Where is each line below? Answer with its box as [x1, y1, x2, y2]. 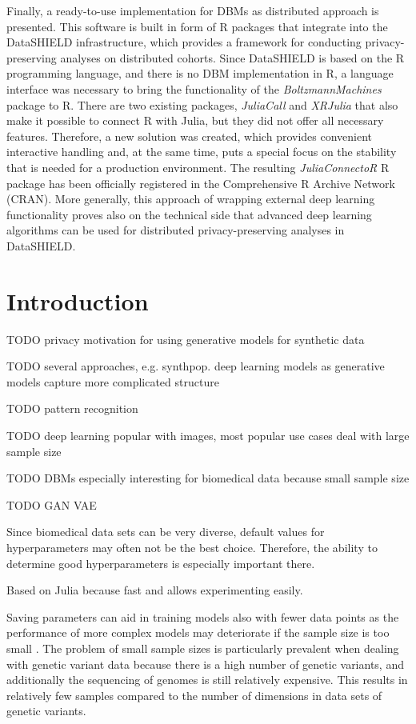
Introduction [6, 284, 149, 317]
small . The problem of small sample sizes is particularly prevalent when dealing [6, 639, 399, 656]
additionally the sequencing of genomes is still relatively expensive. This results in [6, 671, 408, 688]
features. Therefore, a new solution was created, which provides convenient [6, 127, 373, 144]
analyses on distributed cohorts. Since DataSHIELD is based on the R [60, 49, 405, 66]
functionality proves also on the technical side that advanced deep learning [6, 206, 372, 222]
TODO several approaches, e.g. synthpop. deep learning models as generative [6, 358, 385, 374]
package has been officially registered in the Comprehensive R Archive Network [6, 174, 395, 191]
